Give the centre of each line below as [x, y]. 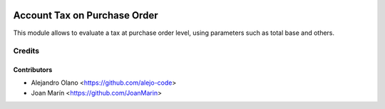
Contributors [33, 70]
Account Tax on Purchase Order [86, 15]
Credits [26, 51]
